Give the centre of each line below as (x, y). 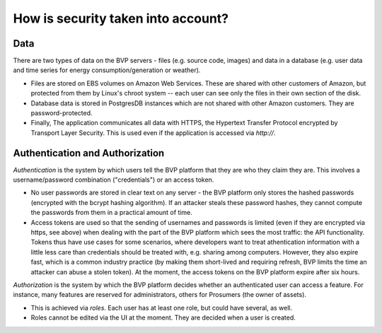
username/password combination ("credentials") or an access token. (114, 180)
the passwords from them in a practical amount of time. (111, 213)
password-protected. (62, 113)
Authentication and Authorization (89, 153)
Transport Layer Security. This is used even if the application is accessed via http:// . (153, 133)
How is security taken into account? (121, 18)
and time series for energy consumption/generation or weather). (107, 70)
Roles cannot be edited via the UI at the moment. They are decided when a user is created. (163, 317)
